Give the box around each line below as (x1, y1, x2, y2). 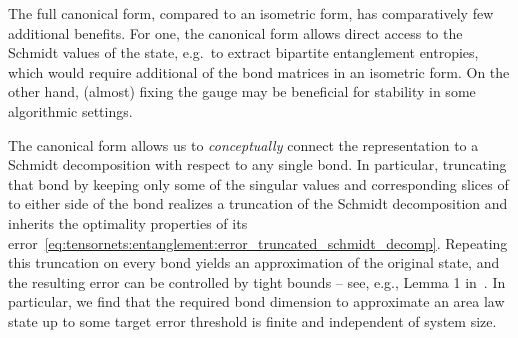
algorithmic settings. (8, 100, 133, 121)
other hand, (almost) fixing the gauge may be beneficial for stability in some (8, 81, 476, 102)
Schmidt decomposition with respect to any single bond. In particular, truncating (8, 154, 507, 175)
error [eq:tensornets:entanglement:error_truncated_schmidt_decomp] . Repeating (8, 232, 508, 253)
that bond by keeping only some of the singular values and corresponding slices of (8, 173, 509, 194)
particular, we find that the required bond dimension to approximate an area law (8, 291, 505, 312)
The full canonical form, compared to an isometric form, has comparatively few (8, 3, 494, 23)
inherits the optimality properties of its (8, 212, 248, 233)
